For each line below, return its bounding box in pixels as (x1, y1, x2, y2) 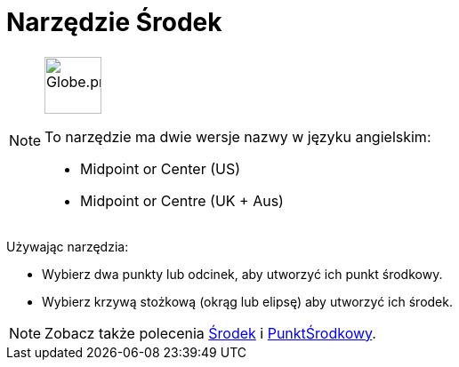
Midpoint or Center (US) (80, 159, 240, 178)
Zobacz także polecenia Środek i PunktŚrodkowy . (44, 323, 376, 342)
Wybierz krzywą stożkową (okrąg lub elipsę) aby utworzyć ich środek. (42, 293, 453, 309)
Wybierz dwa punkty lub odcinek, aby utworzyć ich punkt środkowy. (42, 266, 443, 282)
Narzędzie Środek (6, 7, 222, 37)
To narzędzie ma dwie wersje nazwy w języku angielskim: (44, 127, 431, 146)
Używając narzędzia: (6, 238, 129, 254)
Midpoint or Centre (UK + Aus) (80, 191, 284, 210)
